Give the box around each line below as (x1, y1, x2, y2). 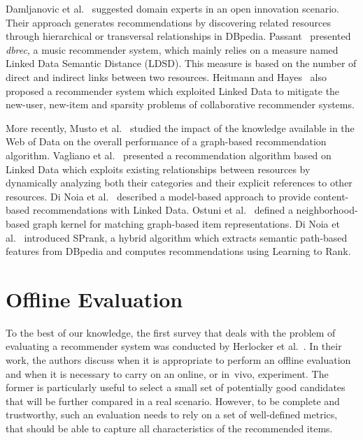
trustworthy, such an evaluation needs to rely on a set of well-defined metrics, (6, 407, 338, 422)
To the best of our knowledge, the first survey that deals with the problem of (6, 325, 336, 339)
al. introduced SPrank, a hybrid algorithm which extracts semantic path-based (6, 230, 348, 244)
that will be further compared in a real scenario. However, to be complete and (6, 393, 340, 408)
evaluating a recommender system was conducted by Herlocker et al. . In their (6, 339, 342, 353)
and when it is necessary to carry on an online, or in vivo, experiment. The (6, 366, 329, 381)
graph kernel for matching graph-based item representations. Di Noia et (32, 216, 340, 230)
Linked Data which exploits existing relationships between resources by (6, 161, 311, 176)
